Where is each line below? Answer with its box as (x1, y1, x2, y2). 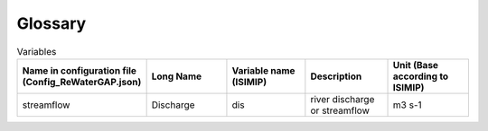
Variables (16, 45, 57, 57)
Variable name (231, 64, 296, 76)
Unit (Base (392, 58, 438, 71)
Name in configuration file (22, 64, 137, 76)
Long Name (151, 70, 202, 83)
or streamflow (310, 104, 370, 117)
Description (310, 70, 362, 83)
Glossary (16, 13, 87, 33)
